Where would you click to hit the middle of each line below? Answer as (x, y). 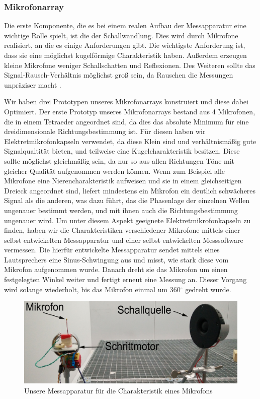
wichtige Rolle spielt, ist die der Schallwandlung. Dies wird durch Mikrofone (121, 35)
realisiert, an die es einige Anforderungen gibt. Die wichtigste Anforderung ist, (125, 45)
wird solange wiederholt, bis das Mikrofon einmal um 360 (92, 289)
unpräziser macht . (33, 84)
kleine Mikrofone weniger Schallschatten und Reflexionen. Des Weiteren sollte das (130, 65)
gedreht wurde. (208, 289)
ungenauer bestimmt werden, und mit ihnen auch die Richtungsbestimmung (121, 210)
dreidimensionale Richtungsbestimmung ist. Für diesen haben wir (105, 131)
